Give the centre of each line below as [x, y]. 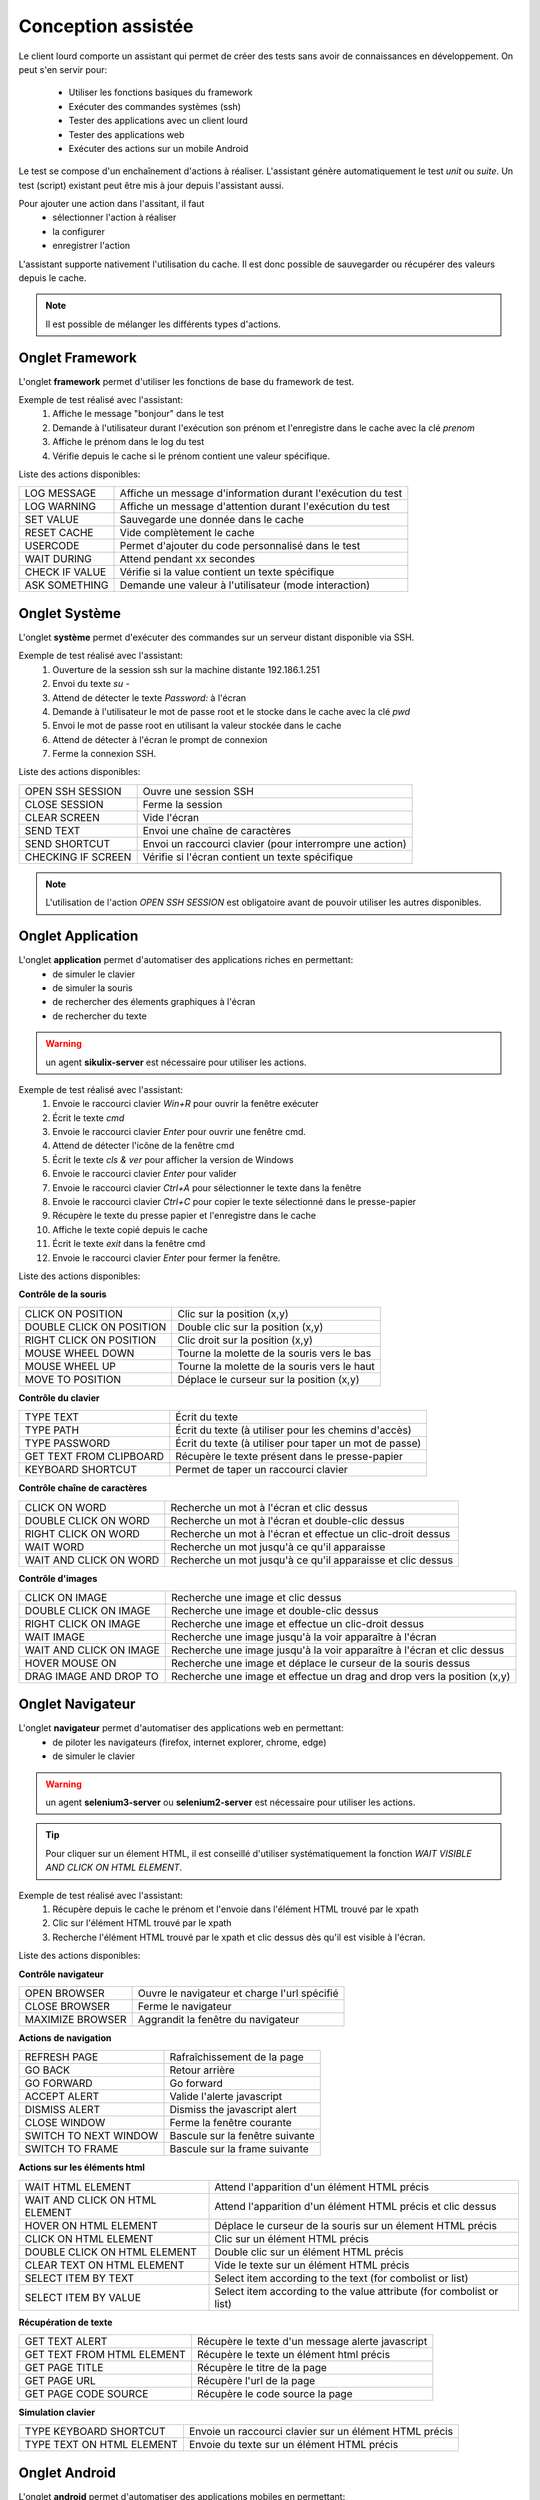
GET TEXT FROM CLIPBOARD [94, 1457]
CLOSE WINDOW [65, 2123]
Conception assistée [106, 26]
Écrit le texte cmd [88, 1117]
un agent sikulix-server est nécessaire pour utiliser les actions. [176, 1062]
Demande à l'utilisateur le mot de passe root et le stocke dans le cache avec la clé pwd [231, 711]
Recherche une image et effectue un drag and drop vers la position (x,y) [340, 1676]
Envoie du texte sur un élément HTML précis [293, 2445]
